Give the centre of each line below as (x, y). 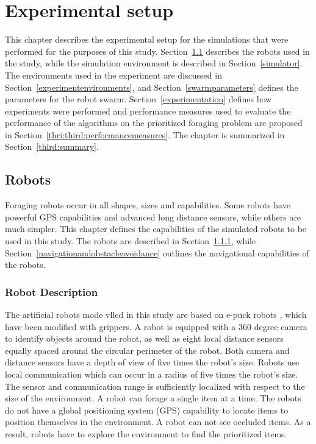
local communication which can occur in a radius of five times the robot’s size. (152, 374)
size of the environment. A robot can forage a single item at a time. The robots (153, 398)
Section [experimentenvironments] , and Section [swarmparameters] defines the (152, 87)
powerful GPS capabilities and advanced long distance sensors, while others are (153, 217)
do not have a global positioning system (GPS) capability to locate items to (147, 410)
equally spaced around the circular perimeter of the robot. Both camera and (147, 350)
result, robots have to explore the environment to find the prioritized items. (146, 433)
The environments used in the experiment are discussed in (113, 75)
